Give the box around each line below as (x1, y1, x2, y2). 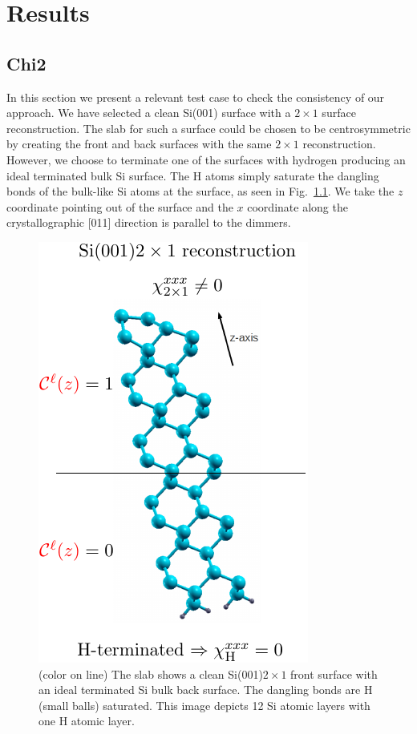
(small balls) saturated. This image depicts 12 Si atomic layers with (38, 696, 370, 713)
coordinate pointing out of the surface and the (6, 198, 233, 215)
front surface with (290, 665, 378, 682)
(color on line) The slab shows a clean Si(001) (38, 665, 263, 682)
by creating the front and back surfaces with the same (6, 135, 272, 152)
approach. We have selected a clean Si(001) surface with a (6, 104, 291, 121)
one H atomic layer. (38, 712, 135, 729)
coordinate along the (247, 198, 348, 215)
